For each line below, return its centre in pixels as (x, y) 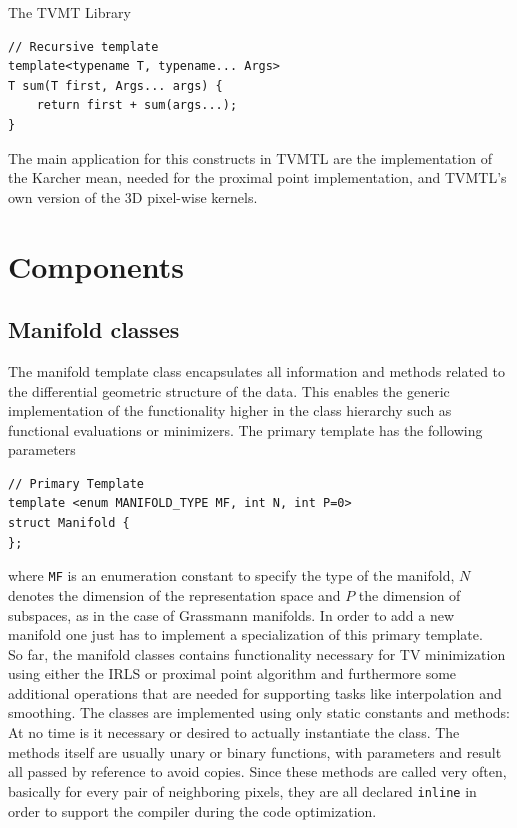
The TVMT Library (69, 12)
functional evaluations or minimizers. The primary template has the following (245, 429)
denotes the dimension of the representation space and (174, 594)
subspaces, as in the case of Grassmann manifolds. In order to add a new (231, 614)
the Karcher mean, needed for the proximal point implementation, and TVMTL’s (257, 177)
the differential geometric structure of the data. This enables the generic (229, 390)
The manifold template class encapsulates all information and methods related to (257, 370)
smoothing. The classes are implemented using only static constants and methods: (259, 712)
